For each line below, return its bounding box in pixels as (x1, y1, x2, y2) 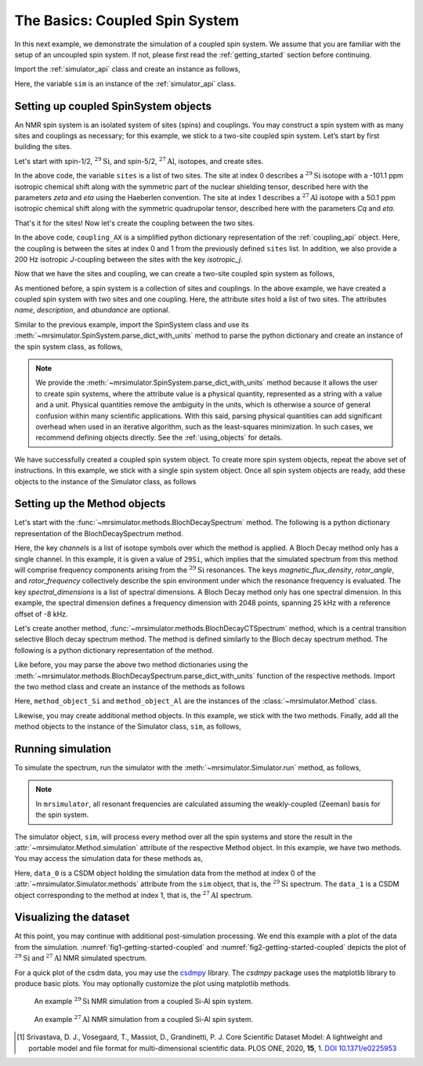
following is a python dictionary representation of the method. (14, 645, 215, 655)
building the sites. (14, 142, 72, 152)
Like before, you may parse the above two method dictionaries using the (14, 660, 248, 670)
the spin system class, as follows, (14, 341, 123, 351)
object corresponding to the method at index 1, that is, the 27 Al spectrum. (14, 889, 254, 900)
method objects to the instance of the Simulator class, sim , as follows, (14, 722, 242, 732)
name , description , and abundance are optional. (14, 305, 170, 315)
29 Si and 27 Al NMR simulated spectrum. (14, 952, 147, 963)
